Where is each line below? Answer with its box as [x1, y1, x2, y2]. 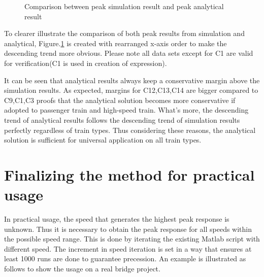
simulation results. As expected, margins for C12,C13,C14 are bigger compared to [4, 85, 258, 95]
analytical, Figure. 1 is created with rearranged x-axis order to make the [4, 38, 227, 48]
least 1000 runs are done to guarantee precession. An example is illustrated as [4, 253, 246, 264]
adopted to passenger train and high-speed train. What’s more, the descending [4, 105, 249, 115]
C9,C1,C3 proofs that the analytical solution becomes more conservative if [4, 94, 236, 105]
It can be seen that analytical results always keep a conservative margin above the [4, 75, 260, 85]
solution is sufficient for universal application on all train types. [4, 134, 202, 145]
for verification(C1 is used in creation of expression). [4, 57, 167, 68]
